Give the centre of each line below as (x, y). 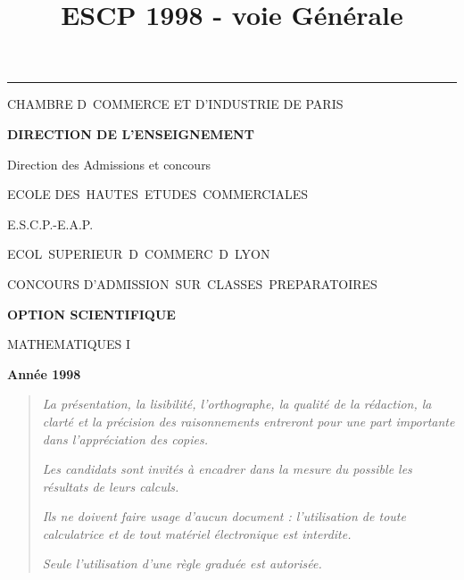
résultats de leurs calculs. (111, 486)
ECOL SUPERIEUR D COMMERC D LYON (139, 254)
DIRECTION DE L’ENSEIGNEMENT (131, 133)
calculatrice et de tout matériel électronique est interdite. (197, 533)
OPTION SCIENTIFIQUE (91, 314)
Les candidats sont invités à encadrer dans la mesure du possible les (227, 469)
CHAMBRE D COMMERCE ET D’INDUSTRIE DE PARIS (175, 104)
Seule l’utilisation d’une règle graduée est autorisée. (182, 563)
